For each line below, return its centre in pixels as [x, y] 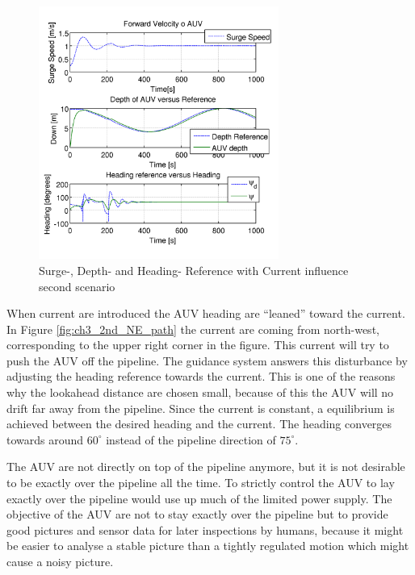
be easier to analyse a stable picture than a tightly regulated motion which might [208, 546]
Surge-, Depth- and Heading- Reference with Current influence [194, 270]
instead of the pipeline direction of [191, 439]
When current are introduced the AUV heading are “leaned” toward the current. [206, 313]
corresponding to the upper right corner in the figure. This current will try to [198, 345]
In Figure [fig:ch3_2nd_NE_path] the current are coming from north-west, [193, 329]
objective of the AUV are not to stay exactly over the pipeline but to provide [197, 514]
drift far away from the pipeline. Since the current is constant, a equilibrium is [201, 408]
